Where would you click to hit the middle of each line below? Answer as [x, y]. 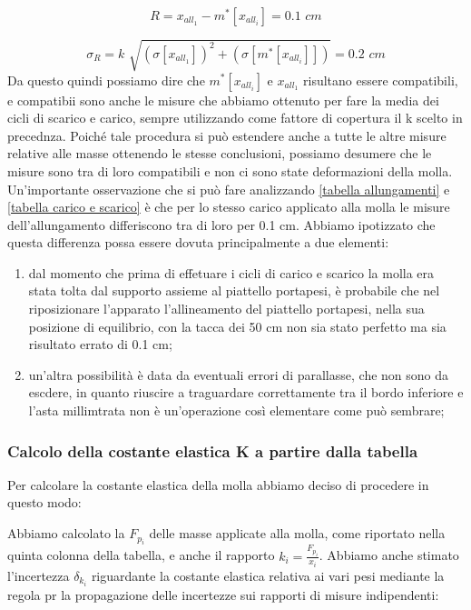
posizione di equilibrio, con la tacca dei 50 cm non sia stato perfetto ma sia [237, 326]
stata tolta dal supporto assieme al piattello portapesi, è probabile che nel [234, 290]
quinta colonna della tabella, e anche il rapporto [141, 555]
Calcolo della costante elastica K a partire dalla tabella [213, 450]
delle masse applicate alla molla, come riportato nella [297, 533]
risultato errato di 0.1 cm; [100, 344]
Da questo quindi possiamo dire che [106, 80]
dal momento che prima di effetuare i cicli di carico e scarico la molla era [231, 272]
